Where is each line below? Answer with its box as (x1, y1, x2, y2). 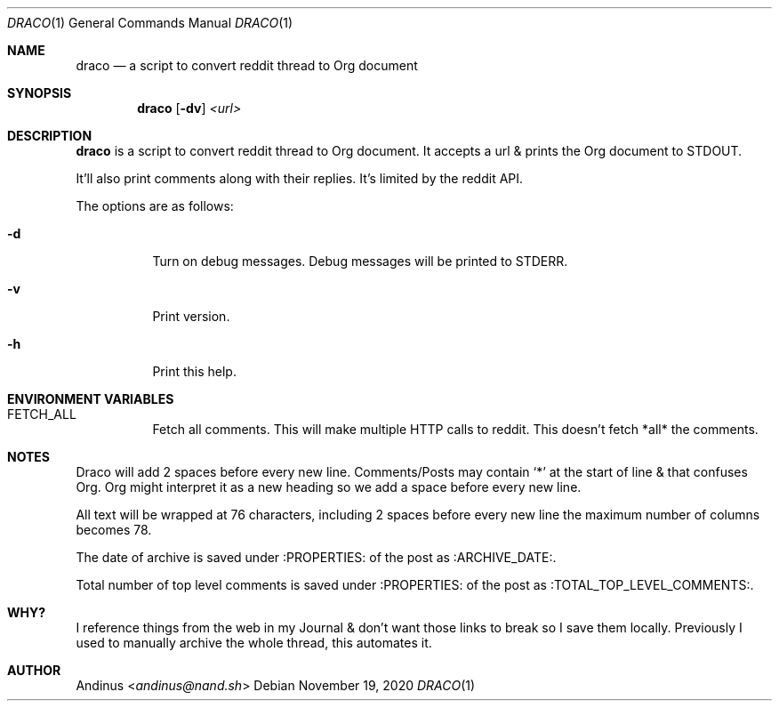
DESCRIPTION (7, 128, 92, 143)
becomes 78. (76, 522, 152, 537)
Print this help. (152, 364, 237, 379)
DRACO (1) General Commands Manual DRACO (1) (7, 15, 293, 30)
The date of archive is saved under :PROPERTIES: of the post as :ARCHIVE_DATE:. (76, 550, 557, 565)
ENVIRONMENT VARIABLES (7, 391, 174, 406)
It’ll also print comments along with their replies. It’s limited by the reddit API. (76, 171, 524, 186)
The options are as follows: (76, 198, 234, 213)
